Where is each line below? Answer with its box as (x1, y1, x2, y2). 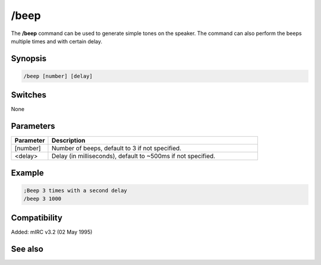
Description (51, 137, 86, 145)
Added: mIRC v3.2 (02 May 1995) (11, 228, 93, 235)
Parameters (11, 121, 55, 131)
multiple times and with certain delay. (11, 37, 103, 45)
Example (11, 168, 44, 178)
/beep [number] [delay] (23, 72, 93, 80)
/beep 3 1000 (23, 195, 62, 202)
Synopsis (11, 53, 47, 64)
